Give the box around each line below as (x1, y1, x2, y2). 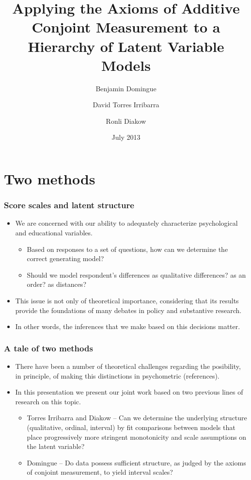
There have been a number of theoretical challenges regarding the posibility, (15, 361, 241, 371)
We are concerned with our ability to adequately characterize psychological (15, 218, 238, 228)
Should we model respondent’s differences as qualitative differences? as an (27, 269, 246, 280)
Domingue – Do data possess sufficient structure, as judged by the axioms (27, 457, 246, 467)
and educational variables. (15, 228, 93, 238)
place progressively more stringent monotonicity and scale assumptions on (27, 431, 247, 442)
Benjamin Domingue (95, 83, 157, 93)
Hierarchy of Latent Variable (28, 36, 224, 56)
